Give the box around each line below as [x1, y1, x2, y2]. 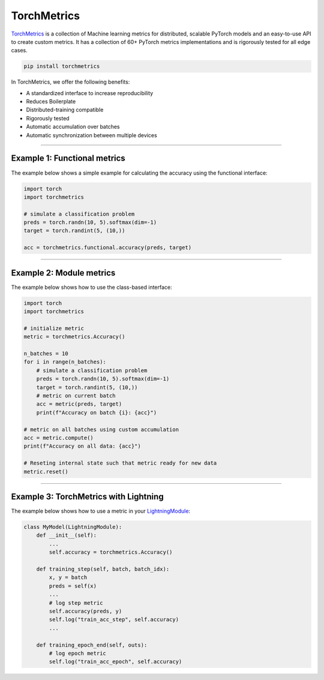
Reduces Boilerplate [26, 98, 76, 105]
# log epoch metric [49, 650, 106, 657]
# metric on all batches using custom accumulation [23, 426, 179, 433]
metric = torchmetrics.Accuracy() [23, 333, 125, 340]
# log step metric [49, 599, 103, 606]
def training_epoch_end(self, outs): [36, 641, 148, 648]
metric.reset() [23, 468, 68, 475]
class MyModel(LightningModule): [23, 524, 122, 531]
